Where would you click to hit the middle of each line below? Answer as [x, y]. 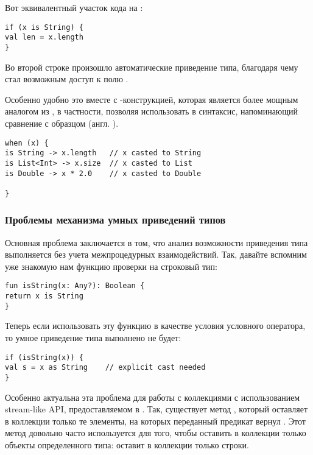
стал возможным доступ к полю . [67, 79]
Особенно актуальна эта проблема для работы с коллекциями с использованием [153, 397]
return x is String [44, 296]
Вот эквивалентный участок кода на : [74, 7]
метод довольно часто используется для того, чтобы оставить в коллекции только [156, 433]
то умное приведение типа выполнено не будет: [93, 338]
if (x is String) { [44, 27]
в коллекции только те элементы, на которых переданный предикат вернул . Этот [155, 421]
